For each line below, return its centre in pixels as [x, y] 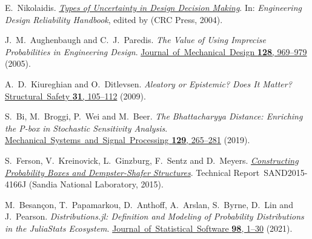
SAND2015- [286, 172]
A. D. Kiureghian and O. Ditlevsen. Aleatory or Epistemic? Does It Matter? [148, 83]
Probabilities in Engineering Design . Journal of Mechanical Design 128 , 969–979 [156, 51]
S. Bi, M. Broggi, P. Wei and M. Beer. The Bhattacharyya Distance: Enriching [154, 116]
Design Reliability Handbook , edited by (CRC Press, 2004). [114, 19]
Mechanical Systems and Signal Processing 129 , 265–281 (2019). [128, 140]
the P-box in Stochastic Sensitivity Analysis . [86, 128]
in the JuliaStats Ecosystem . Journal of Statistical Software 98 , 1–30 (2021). [149, 228]
